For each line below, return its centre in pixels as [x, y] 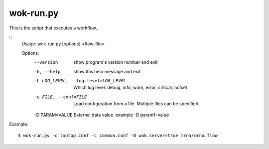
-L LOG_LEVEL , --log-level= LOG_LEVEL [80, 80]
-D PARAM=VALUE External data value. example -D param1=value [102, 115]
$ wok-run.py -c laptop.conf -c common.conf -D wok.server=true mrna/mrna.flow [118, 136]
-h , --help [47, 72]
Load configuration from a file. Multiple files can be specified [136, 104]
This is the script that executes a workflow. [53, 28]
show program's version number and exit [116, 62]
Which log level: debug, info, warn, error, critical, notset [131, 88]
